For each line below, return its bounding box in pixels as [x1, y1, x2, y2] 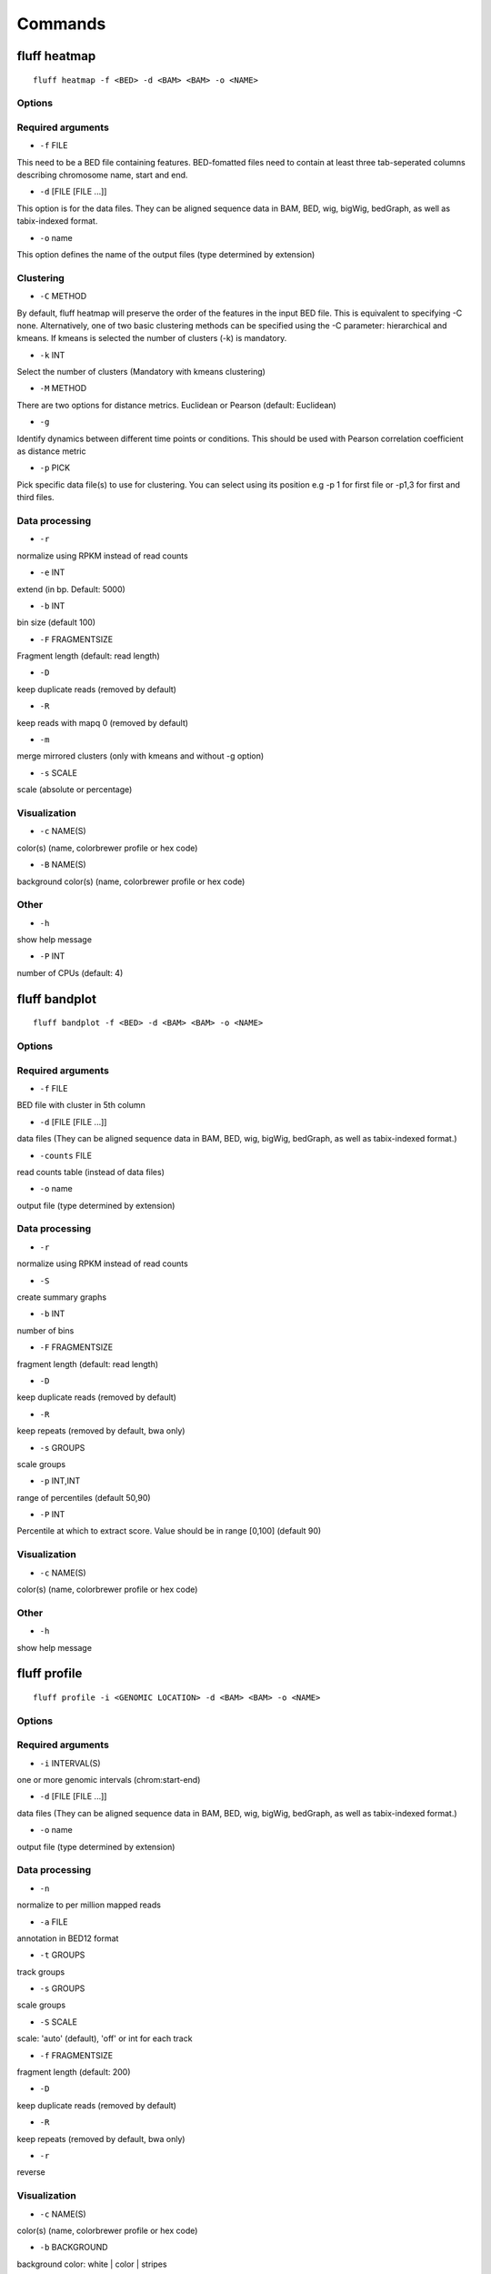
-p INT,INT [39, 1475, 81, 1486]
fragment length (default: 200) [16, 2067, 131, 2078]
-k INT [39, 349, 65, 360]
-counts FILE [39, 1150, 93, 1161]
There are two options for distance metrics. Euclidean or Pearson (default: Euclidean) [16, 399, 336, 410]
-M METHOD [39, 383, 87, 394]
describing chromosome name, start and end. [16, 169, 188, 181]
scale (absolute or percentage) [16, 784, 133, 795]
